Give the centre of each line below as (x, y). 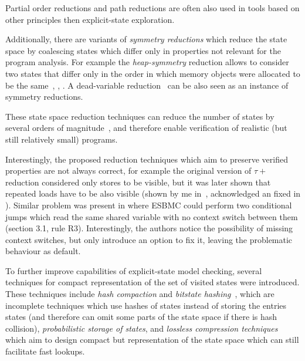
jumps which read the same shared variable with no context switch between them (152, 216)
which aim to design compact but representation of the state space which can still (152, 340)
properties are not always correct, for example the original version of (128, 171)
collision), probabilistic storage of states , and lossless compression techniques (142, 328)
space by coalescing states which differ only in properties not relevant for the (143, 50)
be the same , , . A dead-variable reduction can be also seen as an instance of (147, 85)
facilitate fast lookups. (45, 351)
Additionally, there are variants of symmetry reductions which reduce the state (146, 39)
